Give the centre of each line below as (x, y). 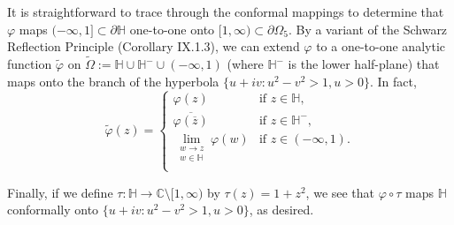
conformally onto (53, 210)
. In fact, (393, 81)
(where (245, 64)
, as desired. (281, 210)
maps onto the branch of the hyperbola (113, 81)
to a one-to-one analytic (381, 46)
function (30, 64)
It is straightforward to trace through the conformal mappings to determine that (226, 11)
